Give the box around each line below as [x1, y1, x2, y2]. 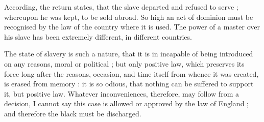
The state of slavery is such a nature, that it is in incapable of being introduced [4, 48, 253, 59]
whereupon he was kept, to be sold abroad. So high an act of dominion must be [4, 11, 253, 22]
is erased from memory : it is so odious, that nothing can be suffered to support [4, 78, 254, 89]
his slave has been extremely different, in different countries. [4, 31, 192, 42]
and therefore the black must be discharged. [4, 108, 141, 118]
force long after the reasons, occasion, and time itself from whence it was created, [4, 68, 259, 79]
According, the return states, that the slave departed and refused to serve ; [4, 2, 238, 12]
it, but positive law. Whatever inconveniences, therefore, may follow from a [4, 88, 239, 99]
